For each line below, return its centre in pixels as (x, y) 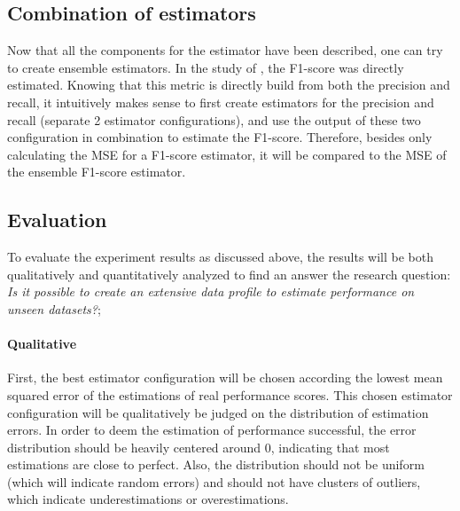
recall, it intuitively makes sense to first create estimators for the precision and (221, 102)
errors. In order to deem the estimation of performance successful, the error (212, 430)
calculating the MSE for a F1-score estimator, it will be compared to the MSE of (227, 154)
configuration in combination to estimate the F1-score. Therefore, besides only (220, 137)
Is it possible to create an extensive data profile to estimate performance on (211, 291)
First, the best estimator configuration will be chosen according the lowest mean (225, 377)
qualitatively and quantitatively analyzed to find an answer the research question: (229, 274)
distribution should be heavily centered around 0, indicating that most (199, 447)
